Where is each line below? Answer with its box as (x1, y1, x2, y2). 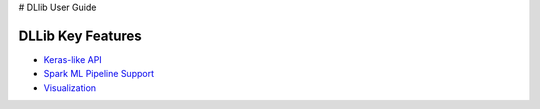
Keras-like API (43, 53, 102, 65)
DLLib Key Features (18, 27, 142, 44)
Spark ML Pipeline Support (43, 68, 155, 80)
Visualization (43, 81, 97, 94)
